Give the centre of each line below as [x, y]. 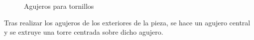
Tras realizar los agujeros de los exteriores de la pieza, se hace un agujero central [127, 22]
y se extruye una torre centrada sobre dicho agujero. [84, 32]
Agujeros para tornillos [59, 6]
